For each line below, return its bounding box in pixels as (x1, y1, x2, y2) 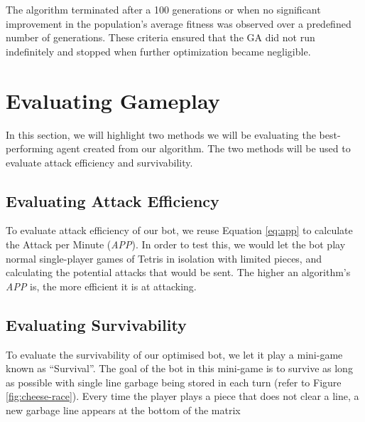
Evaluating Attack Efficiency (6, 189, 219, 211)
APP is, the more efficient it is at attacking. (6, 278, 197, 293)
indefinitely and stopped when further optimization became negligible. (6, 43, 311, 58)
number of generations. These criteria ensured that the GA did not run (6, 30, 315, 45)
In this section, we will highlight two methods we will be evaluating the (6, 127, 316, 142)
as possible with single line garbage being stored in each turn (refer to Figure (6, 374, 342, 389)
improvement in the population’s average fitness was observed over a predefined (6, 16, 352, 31)
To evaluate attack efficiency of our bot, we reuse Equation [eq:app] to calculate (6, 223, 353, 238)
